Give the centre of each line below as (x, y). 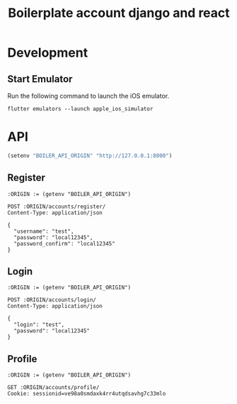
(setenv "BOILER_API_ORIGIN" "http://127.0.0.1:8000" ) (90, 156)
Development (48, 53)
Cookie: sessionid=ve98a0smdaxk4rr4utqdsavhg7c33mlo (87, 394)
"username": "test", (44, 231)
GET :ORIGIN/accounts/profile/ (53, 388)
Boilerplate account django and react (119, 13)
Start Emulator (40, 79)
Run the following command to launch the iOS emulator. (88, 96)
